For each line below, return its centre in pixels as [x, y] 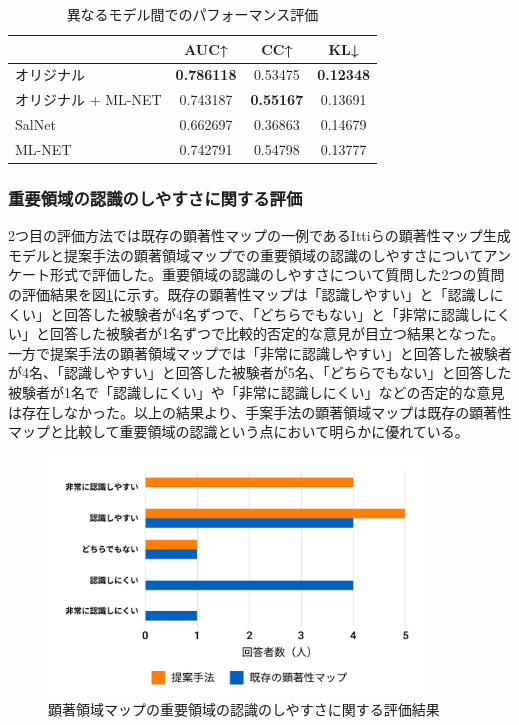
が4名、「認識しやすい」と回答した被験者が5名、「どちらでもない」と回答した [260, 372]
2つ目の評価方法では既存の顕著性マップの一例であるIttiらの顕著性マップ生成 [259, 235]
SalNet [35, 124]
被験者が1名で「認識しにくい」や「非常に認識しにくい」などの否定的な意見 [256, 392]
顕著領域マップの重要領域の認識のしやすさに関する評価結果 [244, 709]
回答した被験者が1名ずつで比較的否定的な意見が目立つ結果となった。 [277, 333]
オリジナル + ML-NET [88, 99]
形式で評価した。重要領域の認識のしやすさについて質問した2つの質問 [277, 274]
